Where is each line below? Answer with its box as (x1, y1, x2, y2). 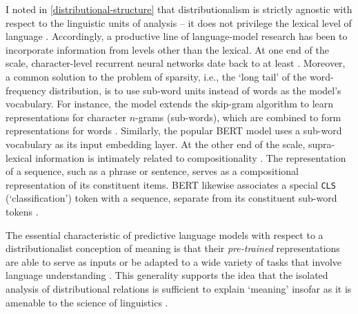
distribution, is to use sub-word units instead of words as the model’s (49, 83, 341, 97)
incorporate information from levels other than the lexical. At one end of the (6, 42, 329, 56)
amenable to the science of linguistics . (6, 295, 168, 309)
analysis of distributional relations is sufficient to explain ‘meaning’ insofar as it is (6, 281, 352, 295)
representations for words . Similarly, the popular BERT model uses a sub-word (6, 123, 342, 138)
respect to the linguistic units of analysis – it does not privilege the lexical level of (6, 15, 352, 30)
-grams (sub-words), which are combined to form (135, 109, 341, 124)
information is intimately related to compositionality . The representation (35, 150, 346, 165)
